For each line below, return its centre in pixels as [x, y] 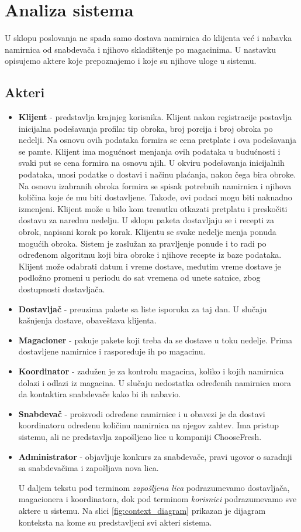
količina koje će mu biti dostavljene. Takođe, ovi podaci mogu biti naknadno [155, 197]
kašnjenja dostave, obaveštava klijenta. [87, 320]
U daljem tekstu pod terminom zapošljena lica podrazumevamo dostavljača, [154, 487]
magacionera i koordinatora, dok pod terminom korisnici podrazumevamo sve [158, 499]
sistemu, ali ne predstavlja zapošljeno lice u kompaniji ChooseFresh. [140, 436]
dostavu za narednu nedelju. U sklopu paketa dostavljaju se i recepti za [146, 220]
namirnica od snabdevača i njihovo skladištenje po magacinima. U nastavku [140, 49]
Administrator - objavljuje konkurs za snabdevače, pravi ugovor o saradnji [155, 456]
